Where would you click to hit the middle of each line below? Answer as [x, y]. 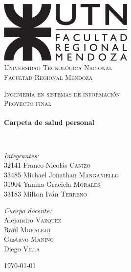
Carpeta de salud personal [49, 122]
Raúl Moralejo [27, 229]
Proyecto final [28, 103]
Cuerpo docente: [28, 210]
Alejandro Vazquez [33, 220]
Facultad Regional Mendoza [48, 77]
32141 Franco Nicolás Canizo [47, 165]
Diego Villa [22, 248]
